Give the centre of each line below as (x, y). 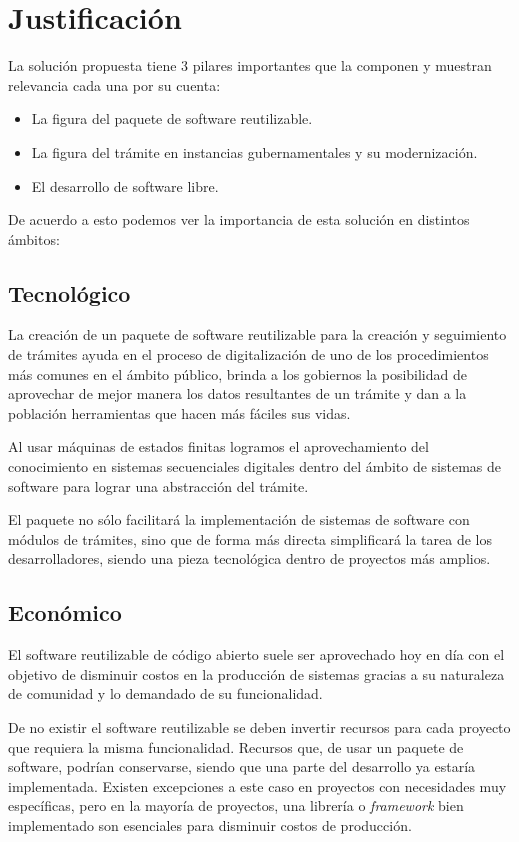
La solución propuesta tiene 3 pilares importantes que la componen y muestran (250, 65)
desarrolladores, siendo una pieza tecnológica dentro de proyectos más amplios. (249, 558)
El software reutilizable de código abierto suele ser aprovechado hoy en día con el (256, 654)
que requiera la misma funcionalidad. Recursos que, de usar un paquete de (236, 746)
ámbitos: (34, 238)
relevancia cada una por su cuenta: (114, 84)
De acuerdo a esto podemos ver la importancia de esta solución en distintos (239, 219)
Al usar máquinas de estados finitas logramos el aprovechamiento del (218, 446)
